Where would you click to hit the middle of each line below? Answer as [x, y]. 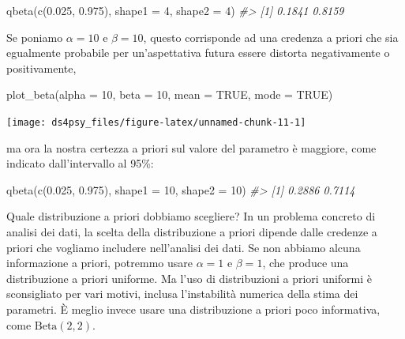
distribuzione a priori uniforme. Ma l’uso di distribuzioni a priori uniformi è [189, 278]
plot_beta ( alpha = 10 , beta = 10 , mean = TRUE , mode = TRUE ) [170, 94]
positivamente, [41, 68]
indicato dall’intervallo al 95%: [80, 163]
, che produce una [306, 263]
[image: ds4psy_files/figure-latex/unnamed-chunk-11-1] [156, 122]
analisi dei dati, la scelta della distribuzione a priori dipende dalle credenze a [192, 232]
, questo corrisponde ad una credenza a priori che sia [271, 37]
